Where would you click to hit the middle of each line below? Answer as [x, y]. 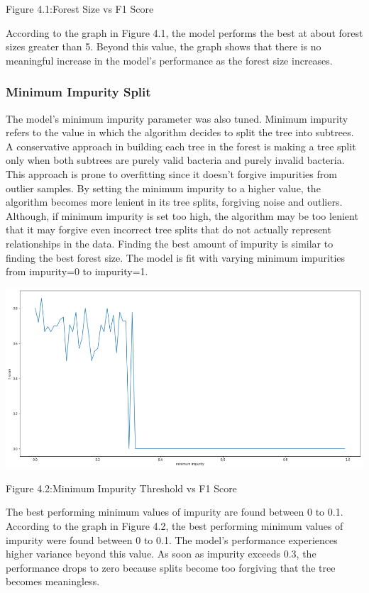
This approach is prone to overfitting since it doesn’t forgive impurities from [171, 173]
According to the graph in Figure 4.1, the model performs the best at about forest [184, 32]
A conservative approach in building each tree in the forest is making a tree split [181, 146]
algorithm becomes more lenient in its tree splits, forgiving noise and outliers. [174, 202]
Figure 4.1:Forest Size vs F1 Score [80, 9]
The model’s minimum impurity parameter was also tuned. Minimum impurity [177, 118]
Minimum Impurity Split [78, 92]
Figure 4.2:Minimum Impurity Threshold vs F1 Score [121, 488]
